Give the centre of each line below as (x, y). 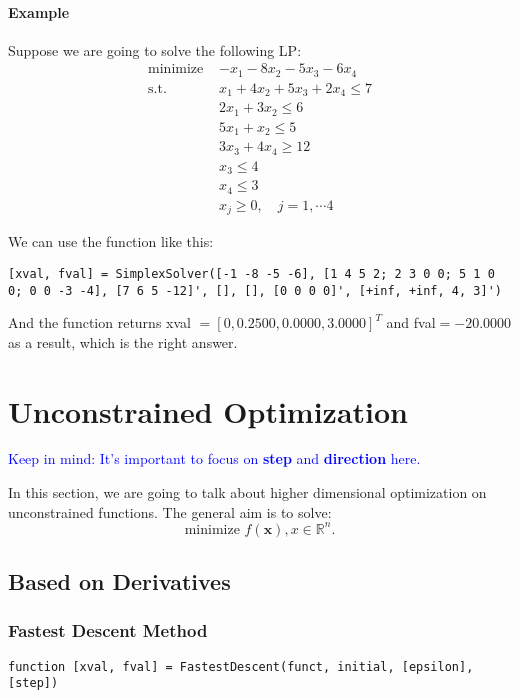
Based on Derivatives (119, 581)
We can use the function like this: (111, 241)
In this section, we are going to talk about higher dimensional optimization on (247, 492)
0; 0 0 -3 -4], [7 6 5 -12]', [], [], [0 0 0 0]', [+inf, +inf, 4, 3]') (255, 290)
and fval (411, 322)
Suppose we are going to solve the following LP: (155, 49)
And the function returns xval (99, 322)
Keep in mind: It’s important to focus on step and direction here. (214, 458)
